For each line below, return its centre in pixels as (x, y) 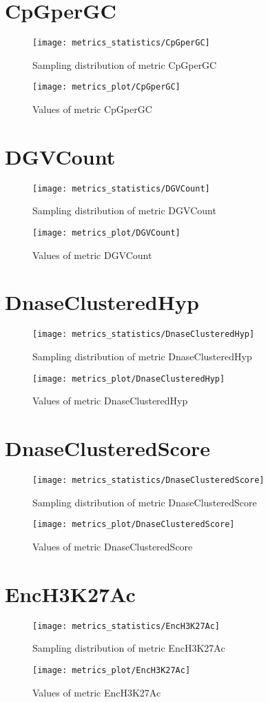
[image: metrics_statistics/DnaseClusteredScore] (148, 480)
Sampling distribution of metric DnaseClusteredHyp (142, 357)
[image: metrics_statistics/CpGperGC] (121, 43)
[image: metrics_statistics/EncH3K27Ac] (126, 626)
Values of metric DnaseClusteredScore (113, 546)
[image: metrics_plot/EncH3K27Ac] (112, 670)
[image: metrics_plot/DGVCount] (106, 233)
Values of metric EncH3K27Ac (97, 692)
